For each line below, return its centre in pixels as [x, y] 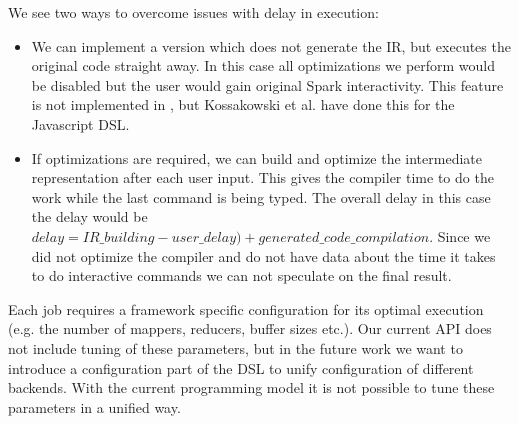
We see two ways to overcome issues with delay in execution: [193, 12]
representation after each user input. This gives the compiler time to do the [262, 177]
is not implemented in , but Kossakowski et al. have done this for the [243, 104]
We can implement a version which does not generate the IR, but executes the [271, 45]
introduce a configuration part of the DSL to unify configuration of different [241, 367]
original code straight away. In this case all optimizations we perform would [263, 65]
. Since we [460, 235]
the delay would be [89, 216]
